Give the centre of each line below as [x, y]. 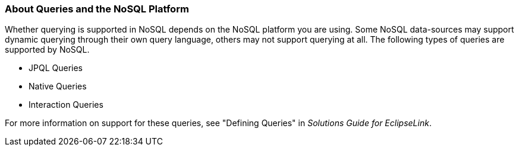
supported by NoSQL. [47, 50]
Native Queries [58, 86]
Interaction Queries [66, 105]
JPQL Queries [56, 68]
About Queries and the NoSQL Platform [97, 9]
